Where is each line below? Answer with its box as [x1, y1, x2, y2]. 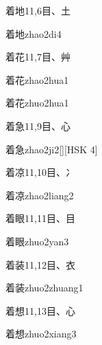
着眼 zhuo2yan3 [5, 234, 69, 248]
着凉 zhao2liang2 [5, 188, 74, 202]
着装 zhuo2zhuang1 [5, 280, 84, 295]
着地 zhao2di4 [5, 26, 62, 41]
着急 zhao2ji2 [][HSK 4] [5, 142, 98, 156]
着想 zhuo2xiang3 [5, 326, 77, 341]
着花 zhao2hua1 [5, 72, 69, 87]
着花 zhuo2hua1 [5, 96, 69, 110]
